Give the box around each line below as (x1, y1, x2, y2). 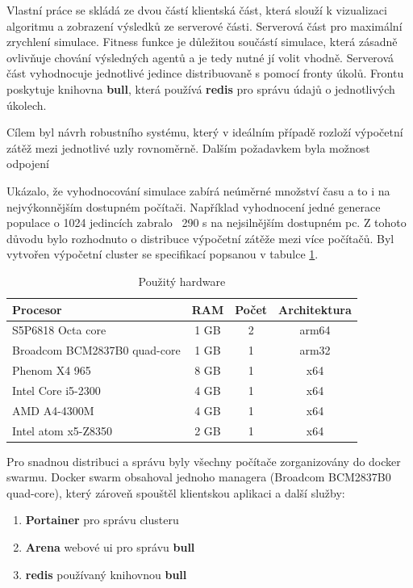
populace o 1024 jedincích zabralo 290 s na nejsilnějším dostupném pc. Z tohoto (6, 214, 407, 231)
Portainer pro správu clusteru (25, 511, 179, 528)
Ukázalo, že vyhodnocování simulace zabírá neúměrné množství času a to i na (6, 182, 390, 199)
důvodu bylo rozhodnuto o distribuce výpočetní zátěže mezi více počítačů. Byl (6, 229, 394, 246)
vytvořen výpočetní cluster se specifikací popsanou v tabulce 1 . (6, 246, 319, 262)
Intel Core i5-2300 (12, 381, 101, 398)
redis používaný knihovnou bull (25, 565, 187, 582)
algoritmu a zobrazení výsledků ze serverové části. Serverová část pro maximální (6, 17, 403, 34)
